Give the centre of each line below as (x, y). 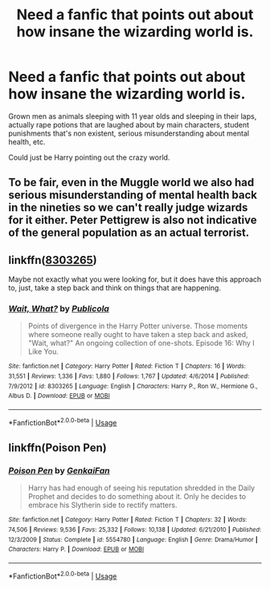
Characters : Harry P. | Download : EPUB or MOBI (76, 550)
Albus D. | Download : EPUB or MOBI (59, 396)
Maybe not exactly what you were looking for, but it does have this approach (135, 279)
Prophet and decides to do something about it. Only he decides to (137, 497)
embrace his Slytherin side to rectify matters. (102, 505)
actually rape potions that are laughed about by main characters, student (129, 124)
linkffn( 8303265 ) (53, 260)
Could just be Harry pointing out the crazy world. (89, 157)
